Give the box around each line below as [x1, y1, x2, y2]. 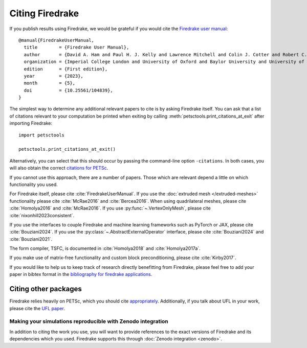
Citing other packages [9, 285, 82, 293]
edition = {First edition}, [24, 66, 108, 72]
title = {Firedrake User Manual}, [24, 44, 129, 51]
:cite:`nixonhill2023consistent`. [9, 212, 75, 218]
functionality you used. [9, 181, 58, 188]
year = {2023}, [24, 73, 84, 79]
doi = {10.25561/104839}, [24, 87, 114, 93]
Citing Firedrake [9, 8, 79, 19]
